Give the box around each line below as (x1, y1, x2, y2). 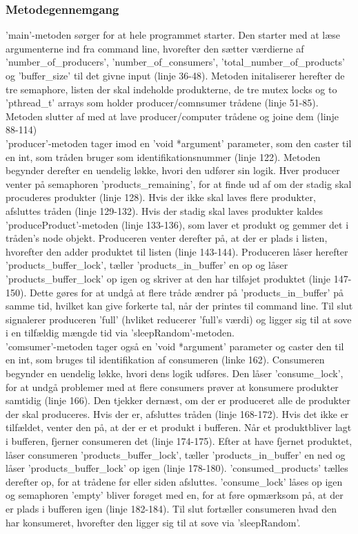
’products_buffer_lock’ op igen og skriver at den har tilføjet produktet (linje (6, 271, 331, 285)
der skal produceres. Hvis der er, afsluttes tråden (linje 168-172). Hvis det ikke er (6, 406, 349, 421)
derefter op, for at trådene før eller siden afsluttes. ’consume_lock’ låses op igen (6, 474, 343, 488)
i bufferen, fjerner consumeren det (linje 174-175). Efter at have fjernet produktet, (6, 434, 352, 448)
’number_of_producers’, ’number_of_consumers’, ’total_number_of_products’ (6, 55, 345, 69)
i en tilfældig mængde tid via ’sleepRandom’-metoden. (6, 325, 235, 340)
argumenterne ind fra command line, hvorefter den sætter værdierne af (6, 41, 304, 55)
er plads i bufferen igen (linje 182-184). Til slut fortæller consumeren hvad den (6, 502, 337, 515)
